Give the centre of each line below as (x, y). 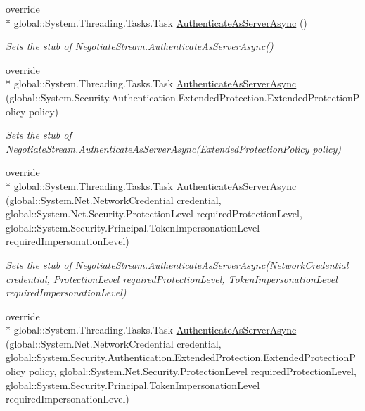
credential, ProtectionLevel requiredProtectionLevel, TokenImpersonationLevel (172, 278)
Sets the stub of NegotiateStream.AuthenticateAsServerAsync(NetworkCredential (177, 264)
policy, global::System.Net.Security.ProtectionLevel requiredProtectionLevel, (193, 371)
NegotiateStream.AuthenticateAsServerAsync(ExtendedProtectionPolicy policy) (173, 148)
